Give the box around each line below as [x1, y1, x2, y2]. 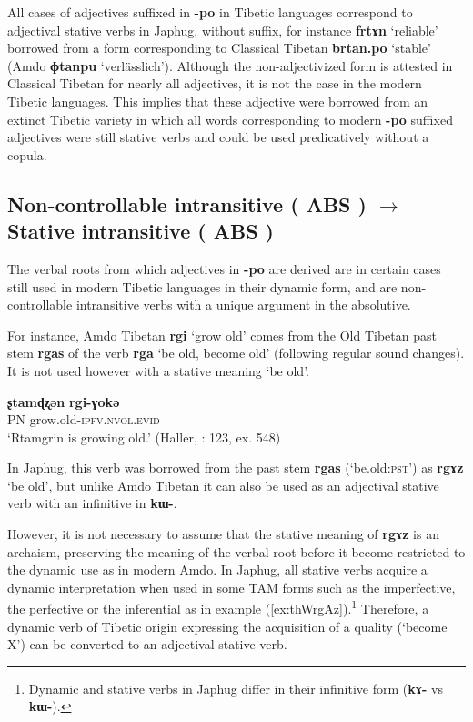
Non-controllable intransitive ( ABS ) [7, 189, 367, 218]
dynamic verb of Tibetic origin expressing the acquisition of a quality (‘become [7, 616, 448, 636]
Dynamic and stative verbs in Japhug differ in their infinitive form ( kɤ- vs [28, 678, 443, 697]
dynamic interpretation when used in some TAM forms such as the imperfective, [7, 577, 456, 596]
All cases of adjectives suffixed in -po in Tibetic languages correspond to [7, 3, 413, 21]
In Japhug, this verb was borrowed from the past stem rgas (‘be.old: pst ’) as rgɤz [7, 458, 464, 477]
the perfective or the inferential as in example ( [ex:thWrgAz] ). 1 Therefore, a [7, 596, 429, 618]
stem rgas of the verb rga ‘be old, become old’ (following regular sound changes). [7, 343, 465, 362]
